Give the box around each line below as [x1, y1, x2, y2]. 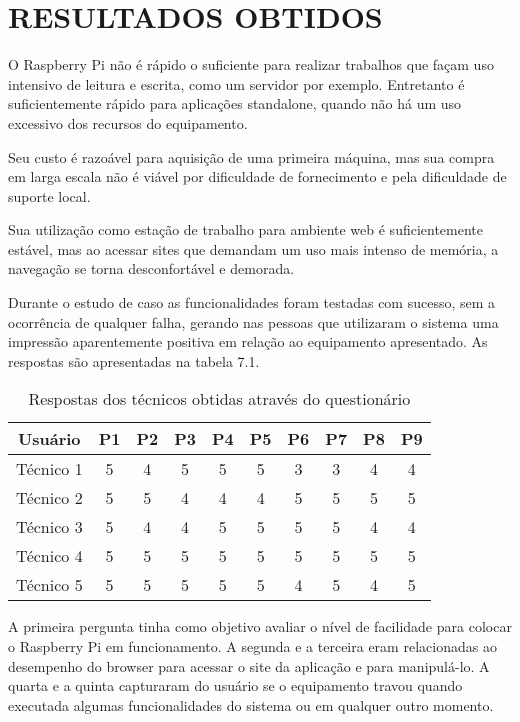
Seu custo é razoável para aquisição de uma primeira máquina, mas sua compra [8, 146, 495, 167]
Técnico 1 [16, 457, 83, 481]
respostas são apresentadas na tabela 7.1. [8, 350, 260, 371]
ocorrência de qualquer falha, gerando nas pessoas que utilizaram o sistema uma [8, 311, 499, 332]
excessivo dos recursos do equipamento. [8, 112, 248, 133]
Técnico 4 [16, 544, 83, 568]
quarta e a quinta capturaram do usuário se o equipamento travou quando [8, 675, 463, 696]
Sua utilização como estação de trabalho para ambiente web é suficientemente [8, 219, 484, 240]
